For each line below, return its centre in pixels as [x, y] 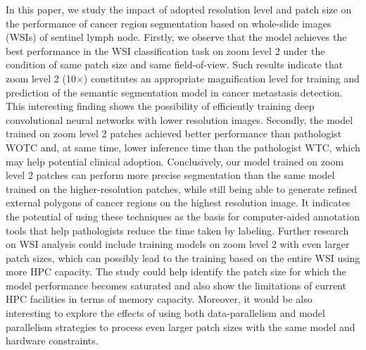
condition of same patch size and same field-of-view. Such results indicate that [175, 64]
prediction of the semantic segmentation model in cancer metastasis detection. [174, 92]
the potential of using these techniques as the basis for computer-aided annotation [183, 216]
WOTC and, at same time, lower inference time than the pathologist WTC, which [183, 147]
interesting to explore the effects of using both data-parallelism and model [165, 313]
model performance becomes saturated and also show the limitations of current [176, 285]
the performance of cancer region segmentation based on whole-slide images [169, 23]
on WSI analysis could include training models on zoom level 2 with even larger [178, 244]
